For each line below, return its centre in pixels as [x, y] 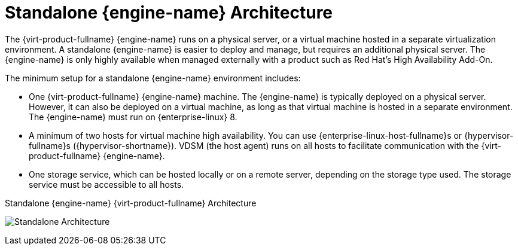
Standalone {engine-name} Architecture [169, 13]
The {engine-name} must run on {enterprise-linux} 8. [133, 117]
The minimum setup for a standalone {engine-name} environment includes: [153, 78]
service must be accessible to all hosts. [106, 184]
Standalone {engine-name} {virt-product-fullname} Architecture [131, 203]
